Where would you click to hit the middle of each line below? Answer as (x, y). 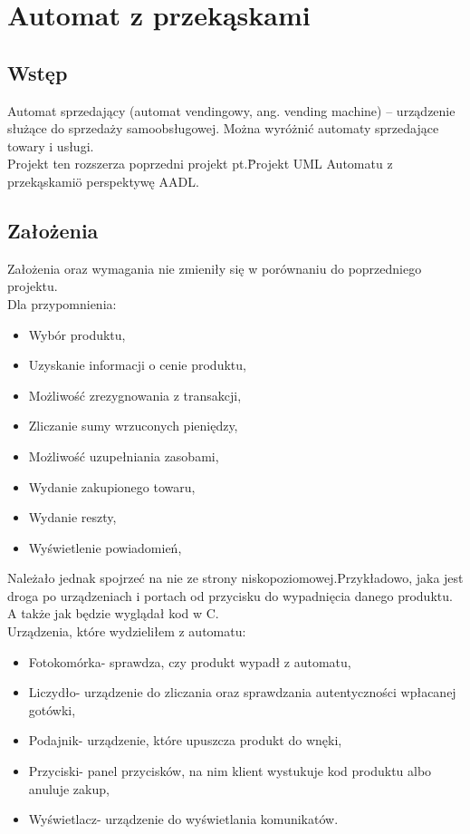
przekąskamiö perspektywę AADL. (103, 181)
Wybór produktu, (77, 334)
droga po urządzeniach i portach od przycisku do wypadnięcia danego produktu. (230, 595)
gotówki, (52, 709)
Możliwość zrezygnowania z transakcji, (135, 395)
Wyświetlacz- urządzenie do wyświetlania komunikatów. (183, 819)
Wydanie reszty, (72, 517)
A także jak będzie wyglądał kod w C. (113, 613)
